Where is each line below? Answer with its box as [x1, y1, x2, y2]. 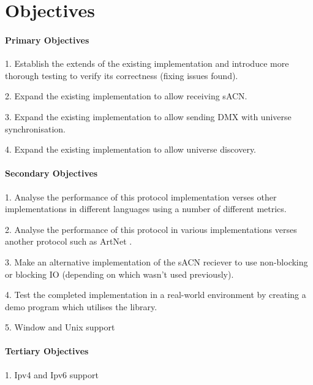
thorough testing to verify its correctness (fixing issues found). [5, 69, 238, 82]
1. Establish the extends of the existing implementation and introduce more [5, 57, 289, 70]
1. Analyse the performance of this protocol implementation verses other [5, 190, 277, 203]
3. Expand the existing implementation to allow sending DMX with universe [5, 110, 292, 123]
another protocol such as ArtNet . [5, 235, 132, 248]
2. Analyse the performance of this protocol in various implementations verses [5, 223, 297, 235]
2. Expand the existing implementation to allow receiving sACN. [5, 90, 247, 102]
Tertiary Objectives [5, 345, 89, 357]
